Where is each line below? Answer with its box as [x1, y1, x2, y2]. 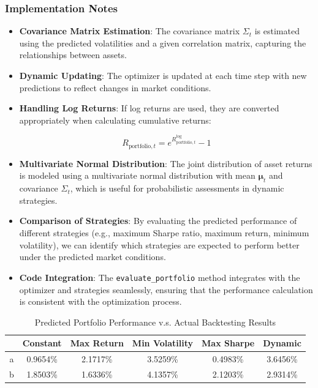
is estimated [254, 24, 300, 37]
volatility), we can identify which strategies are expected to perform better [19, 238, 300, 251]
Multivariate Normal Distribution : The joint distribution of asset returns [19, 157, 312, 170]
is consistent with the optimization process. [19, 295, 182, 308]
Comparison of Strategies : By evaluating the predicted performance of [19, 214, 297, 227]
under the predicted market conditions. [19, 250, 166, 263]
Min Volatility [132, 337, 194, 349]
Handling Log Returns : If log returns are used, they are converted [19, 102, 279, 114]
